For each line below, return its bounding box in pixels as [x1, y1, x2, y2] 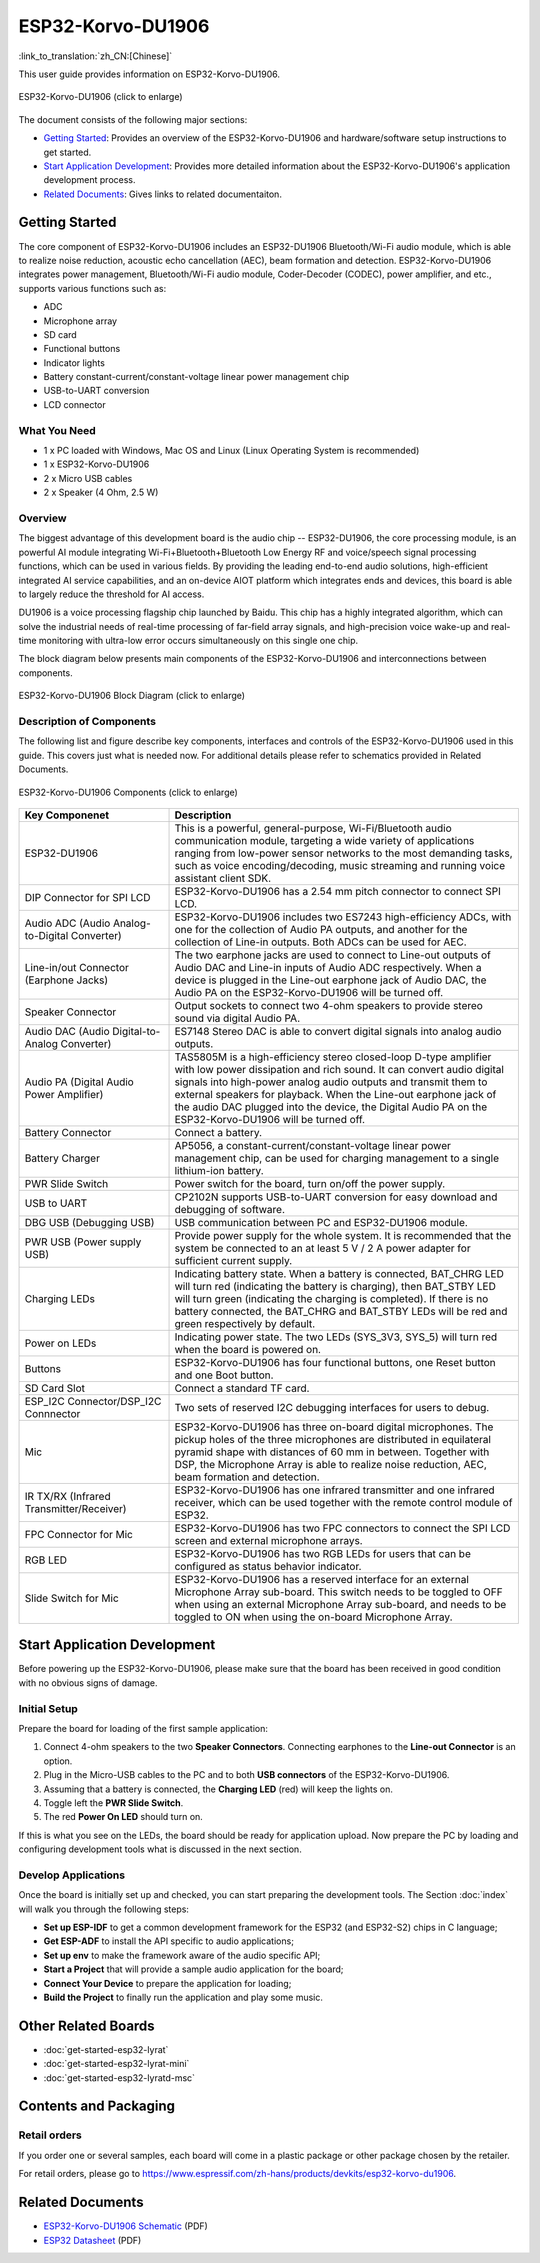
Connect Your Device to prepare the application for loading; [43, 1977, 292, 1989]
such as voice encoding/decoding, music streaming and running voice [174, 858, 505, 872]
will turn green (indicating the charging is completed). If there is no [174, 1291, 489, 1305]
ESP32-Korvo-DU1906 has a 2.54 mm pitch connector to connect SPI [174, 884, 502, 898]
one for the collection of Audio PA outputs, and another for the [174, 922, 468, 936]
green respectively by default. [174, 1316, 316, 1330]
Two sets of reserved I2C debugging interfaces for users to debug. [174, 1400, 490, 1414]
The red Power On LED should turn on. [43, 1811, 204, 1823]
